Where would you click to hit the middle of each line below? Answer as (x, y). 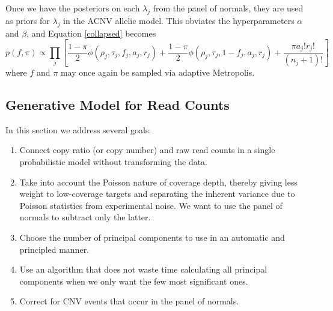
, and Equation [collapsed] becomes (91, 33)
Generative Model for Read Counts (118, 105)
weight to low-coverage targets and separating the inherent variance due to (157, 194)
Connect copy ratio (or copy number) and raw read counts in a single (147, 150)
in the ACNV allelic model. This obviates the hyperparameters (179, 20)
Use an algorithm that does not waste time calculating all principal (143, 269)
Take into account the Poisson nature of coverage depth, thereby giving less (159, 182)
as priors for (28, 20)
